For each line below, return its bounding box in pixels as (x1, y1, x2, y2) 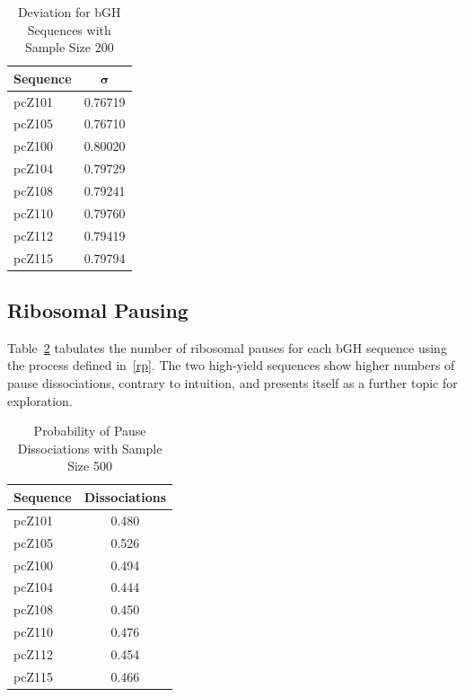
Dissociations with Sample (17, 438, 162, 457)
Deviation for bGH (17, 3, 121, 21)
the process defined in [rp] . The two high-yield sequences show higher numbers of (7, 356, 455, 375)
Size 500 (67, 456, 112, 475)
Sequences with (27, 20, 111, 39)
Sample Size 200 (24, 38, 114, 57)
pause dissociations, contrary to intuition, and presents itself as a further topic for (7, 374, 458, 393)
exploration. (7, 391, 73, 410)
